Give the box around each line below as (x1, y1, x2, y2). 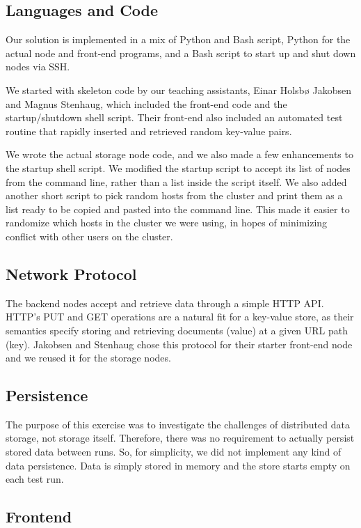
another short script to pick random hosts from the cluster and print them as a (6, 188, 343, 203)
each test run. (6, 472, 64, 486)
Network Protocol (6, 263, 137, 284)
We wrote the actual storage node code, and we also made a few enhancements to (6, 147, 353, 162)
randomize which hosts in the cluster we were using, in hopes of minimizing (6, 215, 328, 230)
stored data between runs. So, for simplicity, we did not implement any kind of (6, 444, 342, 459)
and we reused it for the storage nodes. (6, 350, 171, 365)
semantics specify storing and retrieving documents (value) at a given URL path (6, 323, 348, 337)
